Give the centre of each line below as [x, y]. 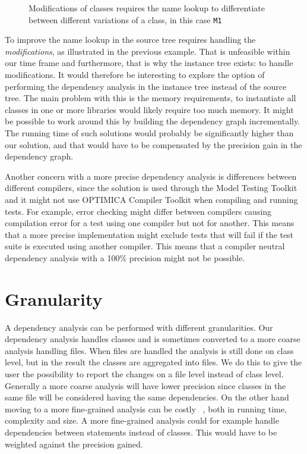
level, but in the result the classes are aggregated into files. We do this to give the [153, 362]
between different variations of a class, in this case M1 [125, 19]
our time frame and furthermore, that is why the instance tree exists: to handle [149, 63]
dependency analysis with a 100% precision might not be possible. [125, 257]
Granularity [54, 298]
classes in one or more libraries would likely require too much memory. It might [149, 109]
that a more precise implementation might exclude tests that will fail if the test [149, 234]
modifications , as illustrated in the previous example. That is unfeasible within [148, 51]
